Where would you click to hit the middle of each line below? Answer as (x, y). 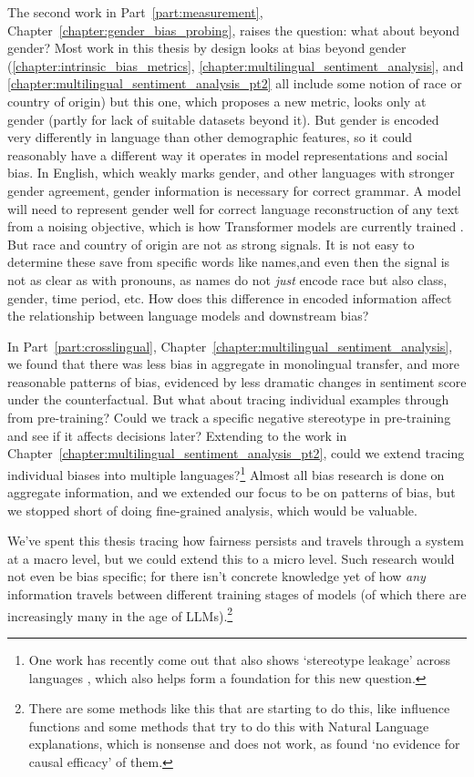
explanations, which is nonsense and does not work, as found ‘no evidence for (244, 744)
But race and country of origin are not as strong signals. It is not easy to (211, 244)
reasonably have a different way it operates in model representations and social (228, 154)
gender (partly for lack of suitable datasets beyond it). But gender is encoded (223, 119)
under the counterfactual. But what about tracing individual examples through (228, 399)
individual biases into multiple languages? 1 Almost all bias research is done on (226, 473)
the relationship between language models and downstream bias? (188, 316)
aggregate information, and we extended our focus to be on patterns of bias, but (232, 492)
